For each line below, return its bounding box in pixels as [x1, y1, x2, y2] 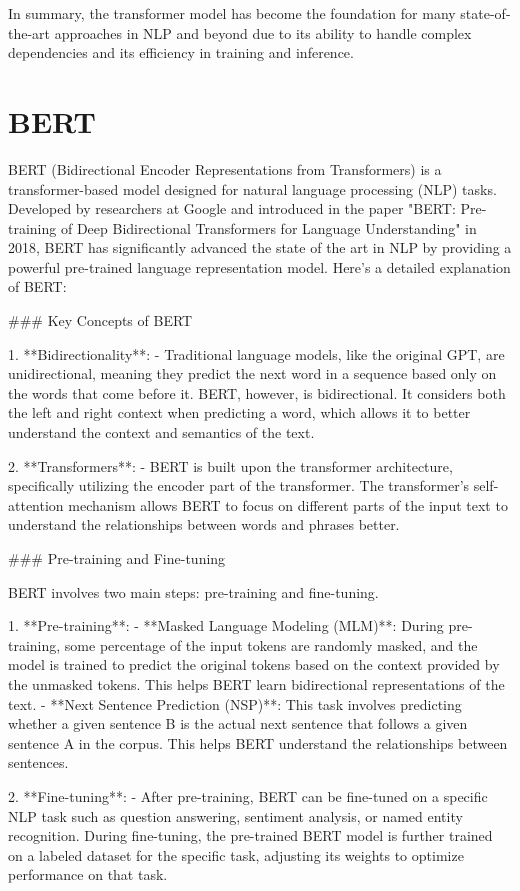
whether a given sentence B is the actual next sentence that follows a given [8, 713, 468, 734]
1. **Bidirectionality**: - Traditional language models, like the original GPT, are [8, 343, 505, 364]
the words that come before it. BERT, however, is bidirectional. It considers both [8, 382, 506, 403]
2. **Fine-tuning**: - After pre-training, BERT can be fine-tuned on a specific [8, 785, 488, 806]
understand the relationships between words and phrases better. [8, 514, 400, 535]
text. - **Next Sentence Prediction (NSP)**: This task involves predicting [8, 693, 462, 714]
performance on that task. [8, 864, 168, 885]
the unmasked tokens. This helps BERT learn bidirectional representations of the [8, 673, 505, 694]
